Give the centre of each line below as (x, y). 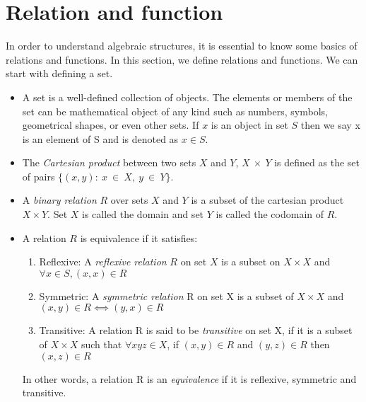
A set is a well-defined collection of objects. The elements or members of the (187, 97)
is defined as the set (317, 162)
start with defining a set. (59, 73)
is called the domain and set (143, 214)
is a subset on (251, 262)
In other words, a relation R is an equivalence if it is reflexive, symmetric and (189, 378)
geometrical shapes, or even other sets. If (111, 125)
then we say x (330, 125)
